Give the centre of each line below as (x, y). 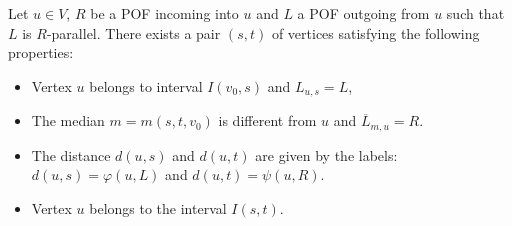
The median (68, 120)
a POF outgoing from (363, 13)
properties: (41, 52)
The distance (71, 154)
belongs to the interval (158, 207)
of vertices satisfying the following (375, 32)
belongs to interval (146, 85)
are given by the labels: (326, 154)
